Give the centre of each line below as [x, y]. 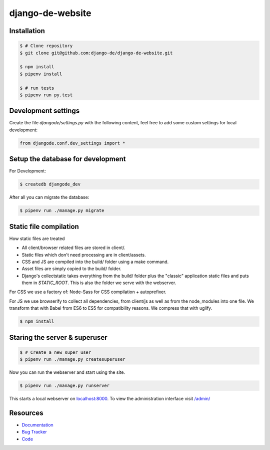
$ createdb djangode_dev [50, 184]
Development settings [44, 111]
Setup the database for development [67, 159]
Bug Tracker [34, 432]
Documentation [37, 425]
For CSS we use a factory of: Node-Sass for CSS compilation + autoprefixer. [88, 292]
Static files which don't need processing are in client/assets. [84, 255]
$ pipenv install [41, 74]
